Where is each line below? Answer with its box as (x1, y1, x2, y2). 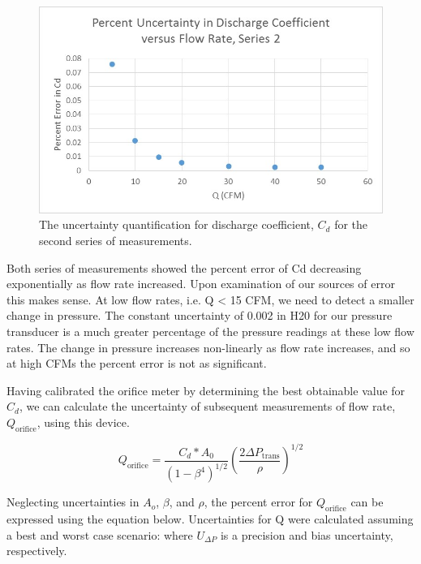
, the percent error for (204, 493, 313, 510)
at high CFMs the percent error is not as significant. (6, 355, 267, 372)
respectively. (6, 542, 67, 559)
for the (334, 216, 368, 233)
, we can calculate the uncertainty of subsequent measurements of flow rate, (19, 398, 396, 415)
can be (350, 493, 384, 510)
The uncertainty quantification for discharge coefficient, (39, 216, 314, 233)
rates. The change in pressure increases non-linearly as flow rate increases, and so (6, 338, 410, 355)
